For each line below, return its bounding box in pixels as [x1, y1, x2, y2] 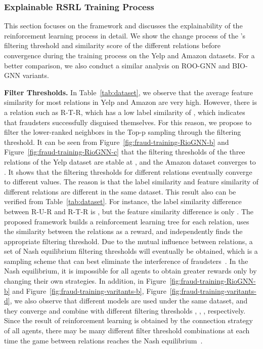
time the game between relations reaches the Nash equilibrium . [4, 335, 203, 345]
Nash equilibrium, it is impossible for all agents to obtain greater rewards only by [4, 265, 257, 276]
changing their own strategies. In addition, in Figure [4, 276, 166, 286]
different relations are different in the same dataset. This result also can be [4, 186, 236, 197]
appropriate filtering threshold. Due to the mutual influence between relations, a [4, 236, 253, 246]
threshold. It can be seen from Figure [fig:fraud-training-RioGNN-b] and [4, 136, 229, 147]
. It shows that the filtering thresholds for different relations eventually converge [4, 166, 252, 177]
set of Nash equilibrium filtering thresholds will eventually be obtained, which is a [4, 246, 258, 256]
